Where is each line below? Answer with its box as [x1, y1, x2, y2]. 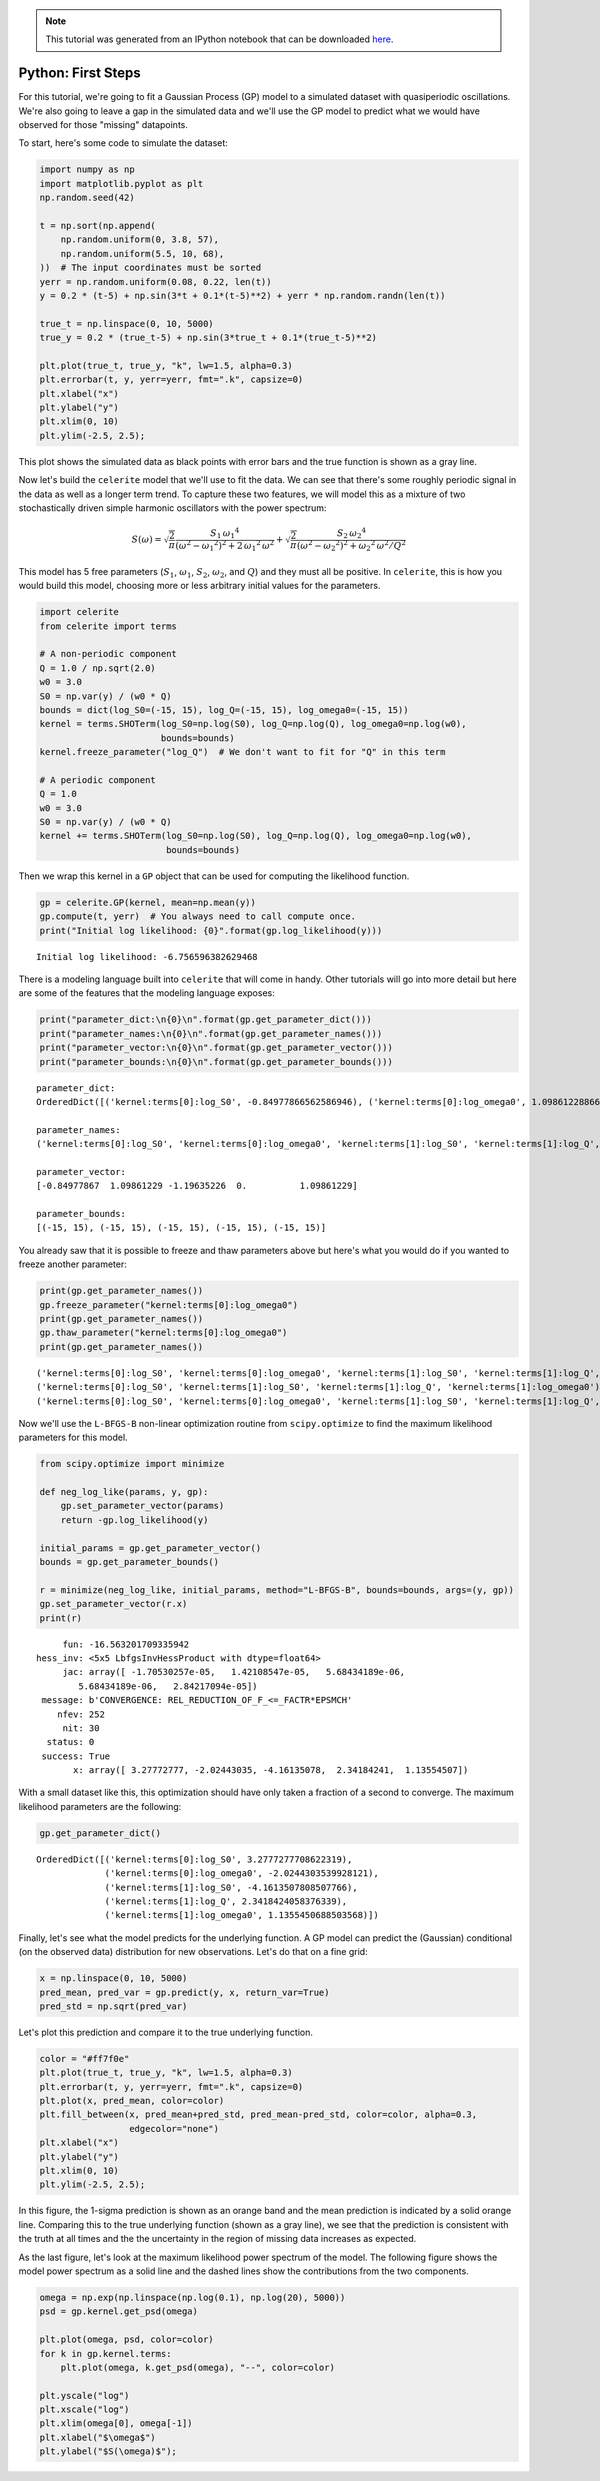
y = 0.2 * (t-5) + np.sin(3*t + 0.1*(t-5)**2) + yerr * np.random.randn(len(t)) [39, 290, 446, 301]
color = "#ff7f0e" [39, 2053, 130, 2064]
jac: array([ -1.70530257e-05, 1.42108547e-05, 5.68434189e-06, [62, 1666, 406, 1678]
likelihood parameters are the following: [18, 1800, 182, 1812]
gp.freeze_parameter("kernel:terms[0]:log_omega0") [39, 1299, 299, 1310]
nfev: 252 [56, 1708, 105, 1720]
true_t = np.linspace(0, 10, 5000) [39, 318, 214, 329]
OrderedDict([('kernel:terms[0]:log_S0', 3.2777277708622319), [36, 1853, 353, 1865]
